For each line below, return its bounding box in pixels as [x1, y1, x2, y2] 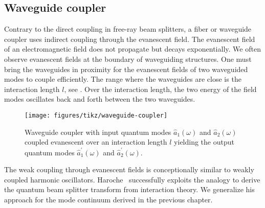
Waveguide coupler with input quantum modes [25, 126, 171, 137]
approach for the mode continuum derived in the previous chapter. [4, 194, 213, 204]
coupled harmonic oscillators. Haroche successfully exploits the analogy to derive [4, 174, 260, 184]
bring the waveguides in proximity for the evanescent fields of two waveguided [4, 63, 248, 74]
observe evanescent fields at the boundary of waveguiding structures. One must [4, 53, 252, 64]
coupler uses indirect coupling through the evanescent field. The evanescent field [4, 33, 255, 44]
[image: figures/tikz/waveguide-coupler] [25, 111, 168, 119]
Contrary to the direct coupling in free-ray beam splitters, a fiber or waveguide [4, 24, 252, 34]
